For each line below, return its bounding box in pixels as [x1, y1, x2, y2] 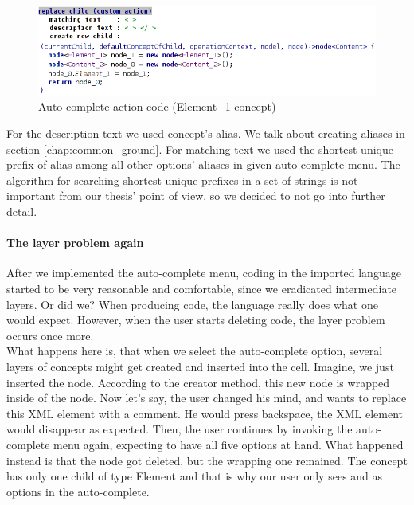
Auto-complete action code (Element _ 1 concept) [38, 98, 276, 115]
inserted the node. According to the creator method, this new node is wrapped [6, 374, 390, 390]
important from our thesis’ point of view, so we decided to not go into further [6, 187, 385, 204]
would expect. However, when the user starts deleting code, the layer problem [6, 311, 385, 328]
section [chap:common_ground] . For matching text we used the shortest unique [6, 140, 393, 157]
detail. [6, 203, 37, 220]
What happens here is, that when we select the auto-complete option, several [6, 343, 383, 359]
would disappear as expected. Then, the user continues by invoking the [6, 421, 353, 437]
